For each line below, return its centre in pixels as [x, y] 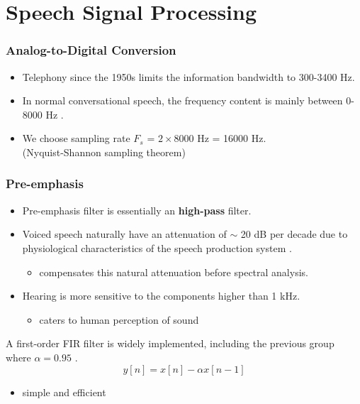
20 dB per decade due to [294, 234]
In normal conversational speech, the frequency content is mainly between [182, 100]
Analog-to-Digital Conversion [91, 50]
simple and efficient [64, 392]
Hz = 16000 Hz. [232, 138]
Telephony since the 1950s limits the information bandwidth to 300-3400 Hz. [189, 76]
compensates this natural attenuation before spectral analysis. [174, 272]
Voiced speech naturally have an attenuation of [124, 234]
